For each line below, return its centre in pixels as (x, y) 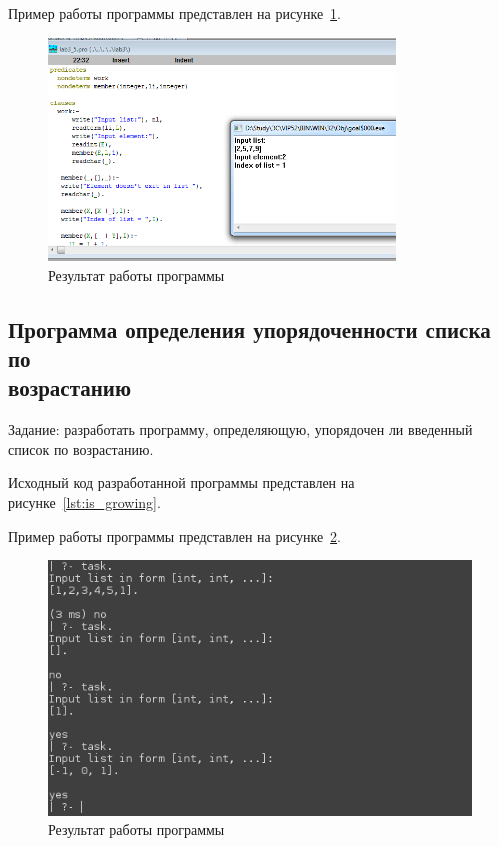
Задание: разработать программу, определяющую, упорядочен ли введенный (240, 429)
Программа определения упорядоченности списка (249, 328)
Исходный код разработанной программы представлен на (181, 482)
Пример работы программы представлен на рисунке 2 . (175, 535)
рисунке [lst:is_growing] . (84, 502)
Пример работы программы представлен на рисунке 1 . (175, 13)
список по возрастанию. (81, 448)
